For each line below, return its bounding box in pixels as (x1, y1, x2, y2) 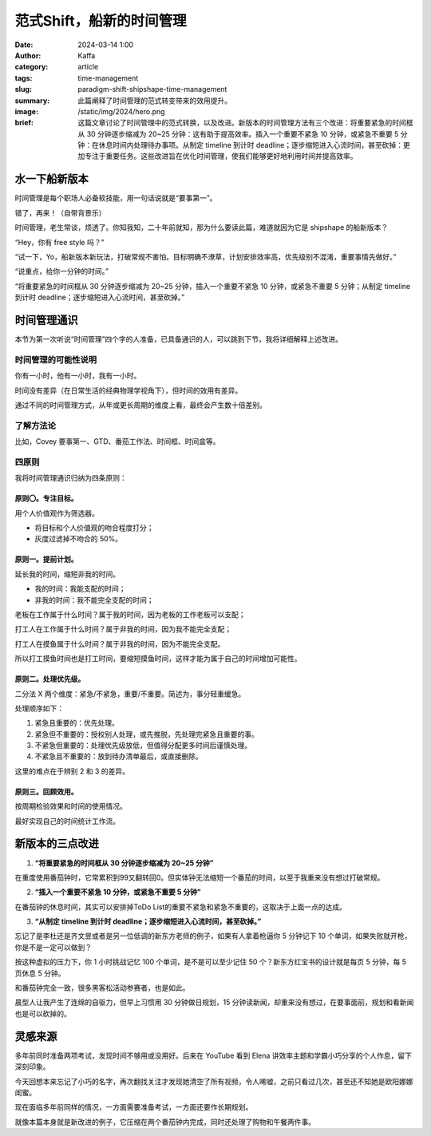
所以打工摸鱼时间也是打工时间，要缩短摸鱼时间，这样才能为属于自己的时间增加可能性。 (14, 654, 302, 663)
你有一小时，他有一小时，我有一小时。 (14, 371, 141, 381)
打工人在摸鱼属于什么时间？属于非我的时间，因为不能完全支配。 (14, 639, 225, 648)
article (77, 62, 99, 72)
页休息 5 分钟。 (14, 968, 65, 978)
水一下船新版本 (14, 172, 89, 186)
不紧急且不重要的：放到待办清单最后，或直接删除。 (34, 751, 203, 762)
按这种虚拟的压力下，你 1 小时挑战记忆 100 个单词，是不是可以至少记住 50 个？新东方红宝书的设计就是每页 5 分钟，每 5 (14, 957, 407, 967)
